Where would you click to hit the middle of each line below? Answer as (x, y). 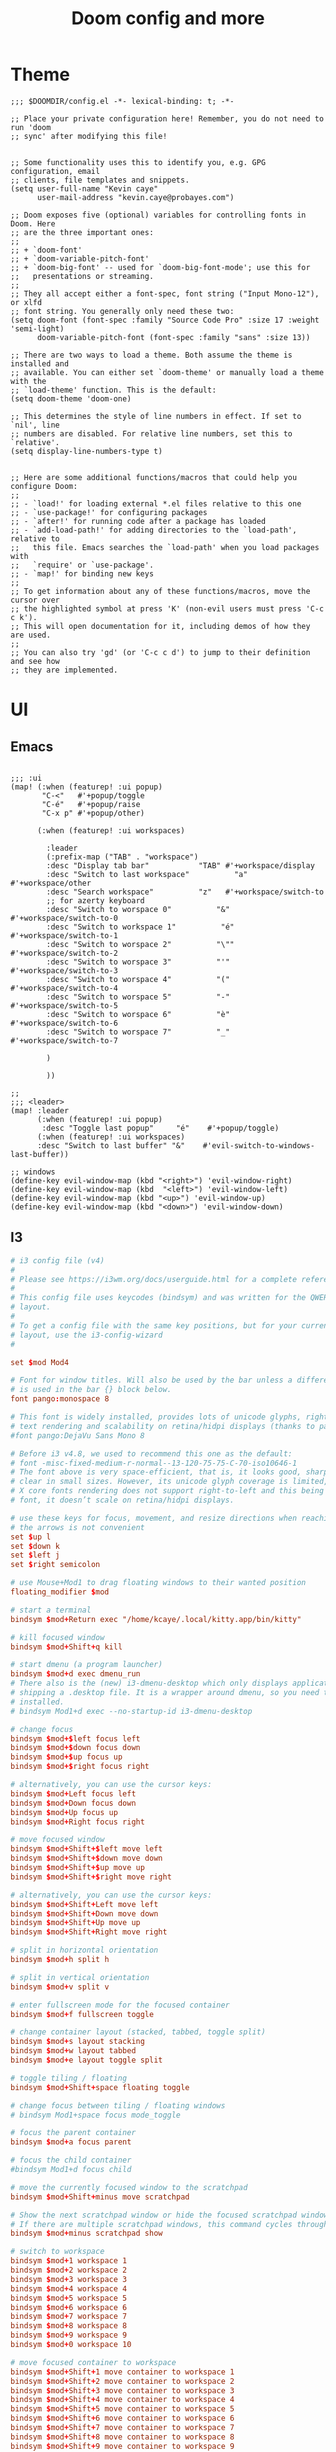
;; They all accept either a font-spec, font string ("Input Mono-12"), (165, 293)
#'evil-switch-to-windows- (258, 1145)
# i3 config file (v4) (57, 1260)
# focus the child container (71, 2160)
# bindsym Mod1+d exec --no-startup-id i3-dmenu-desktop (131, 1711)
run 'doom (31, 127)
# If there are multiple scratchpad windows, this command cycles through (169, 2224)
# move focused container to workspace (93, 2362)
